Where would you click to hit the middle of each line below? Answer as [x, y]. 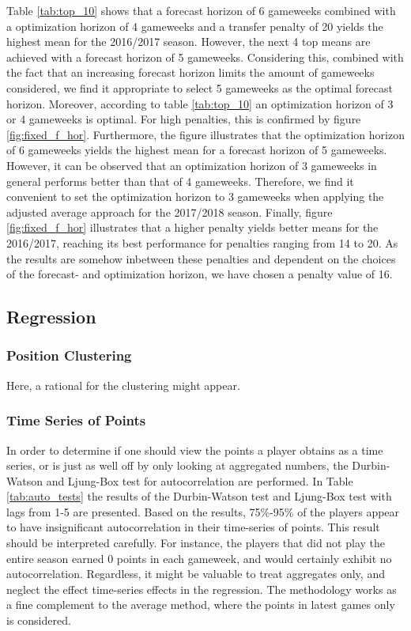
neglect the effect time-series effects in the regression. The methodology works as [202, 589]
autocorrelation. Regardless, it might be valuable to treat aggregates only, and [196, 574]
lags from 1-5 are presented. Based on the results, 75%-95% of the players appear [203, 511]
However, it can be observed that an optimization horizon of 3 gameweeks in [192, 165]
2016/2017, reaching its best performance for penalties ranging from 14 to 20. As [202, 242]
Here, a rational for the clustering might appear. [123, 385]
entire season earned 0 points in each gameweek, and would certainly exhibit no [199, 558]
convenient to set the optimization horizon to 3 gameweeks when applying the [195, 196]
